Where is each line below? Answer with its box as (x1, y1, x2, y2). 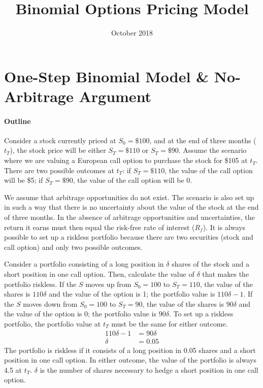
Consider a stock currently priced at (4, 135, 116, 145)
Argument (79, 85, 152, 106)
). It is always (203, 221, 246, 232)
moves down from (23, 298, 78, 309)
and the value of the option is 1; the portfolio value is (49, 288, 215, 299)
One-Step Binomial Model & (4, 66, 209, 86)
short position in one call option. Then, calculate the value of (4, 269, 194, 279)
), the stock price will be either (10, 145, 106, 155)
